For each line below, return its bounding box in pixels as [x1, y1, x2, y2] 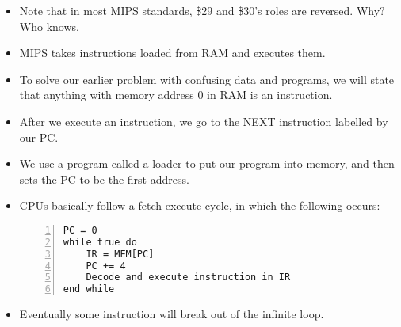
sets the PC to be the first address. [19, 170, 189, 187]
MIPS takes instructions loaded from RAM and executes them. [19, 44, 326, 61]
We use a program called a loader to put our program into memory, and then [19, 155, 395, 172]
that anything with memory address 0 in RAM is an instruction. [19, 86, 333, 103]
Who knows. [19, 17, 79, 34]
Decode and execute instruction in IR [86, 272, 291, 283]
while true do [63, 236, 137, 248]
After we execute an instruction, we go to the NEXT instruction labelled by [19, 112, 388, 129]
